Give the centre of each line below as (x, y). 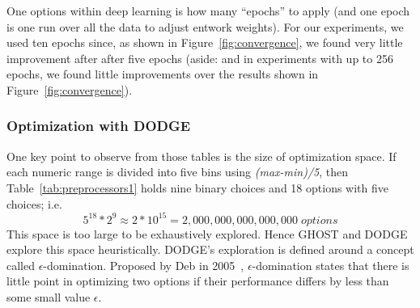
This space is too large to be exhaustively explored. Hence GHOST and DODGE (207, 233)
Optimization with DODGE (99, 126)
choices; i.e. (34, 203)
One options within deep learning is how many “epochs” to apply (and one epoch (208, 11)
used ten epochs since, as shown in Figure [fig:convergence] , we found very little (205, 42)
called (21, 265)
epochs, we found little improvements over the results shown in (163, 74)
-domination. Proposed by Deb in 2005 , (144, 265)
